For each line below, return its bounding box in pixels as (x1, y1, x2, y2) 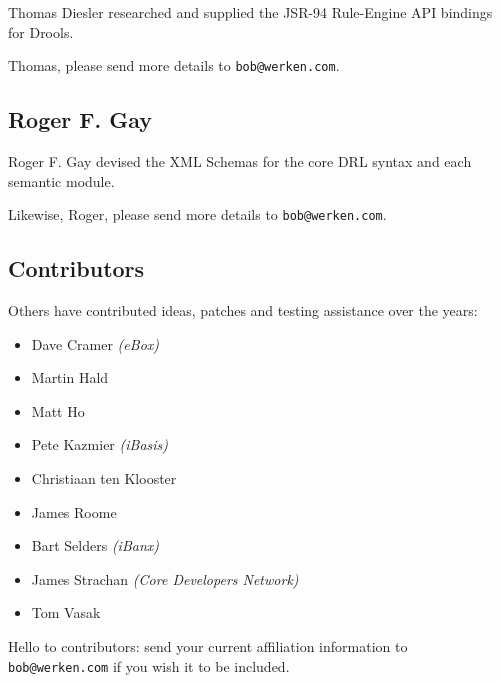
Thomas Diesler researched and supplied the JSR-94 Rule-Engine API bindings (8, 2, 493, 22)
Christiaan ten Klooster (31, 468, 177, 489)
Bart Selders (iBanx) (31, 535, 159, 556)
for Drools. (8, 21, 74, 42)
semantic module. (8, 170, 115, 191)
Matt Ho (31, 400, 85, 421)
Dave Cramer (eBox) (31, 333, 160, 354)
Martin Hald (31, 367, 109, 388)
